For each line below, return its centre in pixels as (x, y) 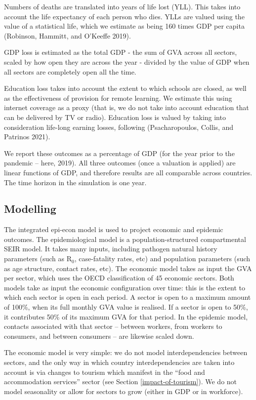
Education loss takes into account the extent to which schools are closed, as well (125, 88)
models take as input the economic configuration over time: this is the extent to (125, 287)
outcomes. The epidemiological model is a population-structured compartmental (125, 239)
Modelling (30, 209)
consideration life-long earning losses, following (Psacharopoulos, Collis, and (119, 127)
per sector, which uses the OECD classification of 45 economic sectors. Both (119, 278)
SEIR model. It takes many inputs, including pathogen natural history (111, 249)
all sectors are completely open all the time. (70, 71)
